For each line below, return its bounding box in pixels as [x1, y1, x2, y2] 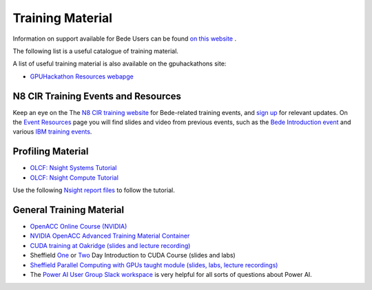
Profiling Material [12, 145, 89, 158]
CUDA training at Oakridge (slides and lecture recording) [30, 241, 191, 249]
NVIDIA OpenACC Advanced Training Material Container [30, 231, 190, 240]
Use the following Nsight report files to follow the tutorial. [12, 186, 175, 194]
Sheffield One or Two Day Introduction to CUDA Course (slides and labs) [30, 251, 236, 260]
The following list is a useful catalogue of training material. [12, 47, 179, 55]
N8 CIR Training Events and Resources [12, 90, 182, 102]
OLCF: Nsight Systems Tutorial [30, 164, 117, 172]
